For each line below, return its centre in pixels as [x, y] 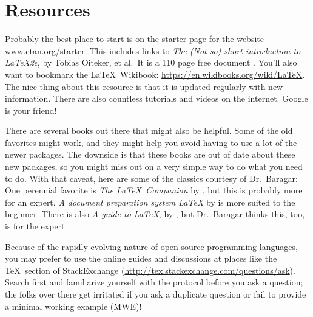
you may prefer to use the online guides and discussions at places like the [141, 258]
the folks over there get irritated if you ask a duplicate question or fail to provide [156, 294]
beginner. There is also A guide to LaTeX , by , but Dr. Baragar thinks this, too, [155, 214]
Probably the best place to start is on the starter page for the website [134, 39]
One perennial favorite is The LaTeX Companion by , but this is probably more [154, 190]
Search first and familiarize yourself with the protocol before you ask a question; [154, 282]
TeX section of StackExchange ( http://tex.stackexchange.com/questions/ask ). [150, 270]
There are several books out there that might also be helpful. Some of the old [149, 131]
